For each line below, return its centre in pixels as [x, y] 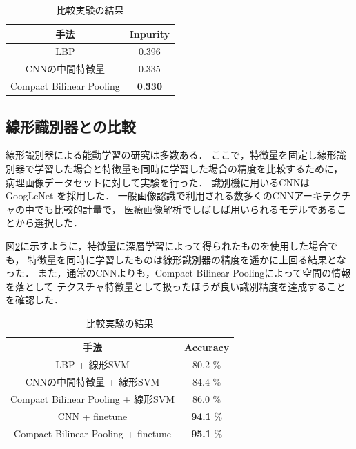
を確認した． [34, 300]
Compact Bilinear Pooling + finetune [92, 433]
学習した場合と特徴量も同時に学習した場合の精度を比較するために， [189, 169]
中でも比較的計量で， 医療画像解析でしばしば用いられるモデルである [180, 209]
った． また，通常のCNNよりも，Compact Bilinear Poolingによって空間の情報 [178, 273]
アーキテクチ [323, 196]
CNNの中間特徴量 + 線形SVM [92, 382]
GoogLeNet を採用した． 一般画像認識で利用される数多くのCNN [150, 196]
